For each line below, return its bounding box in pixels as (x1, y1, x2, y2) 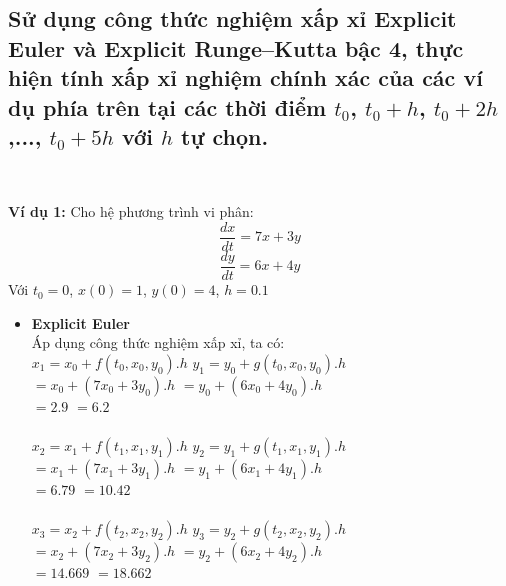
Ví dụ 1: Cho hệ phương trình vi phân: (8, 201, 254, 222)
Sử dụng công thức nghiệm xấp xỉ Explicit (8, 3, 457, 34)
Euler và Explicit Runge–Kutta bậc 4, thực (8, 32, 464, 63)
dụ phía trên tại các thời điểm (8, 91, 327, 122)
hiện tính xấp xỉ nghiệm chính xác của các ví (8, 62, 483, 93)
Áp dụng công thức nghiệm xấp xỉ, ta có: (31, 332, 285, 353)
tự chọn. (181, 120, 269, 151)
